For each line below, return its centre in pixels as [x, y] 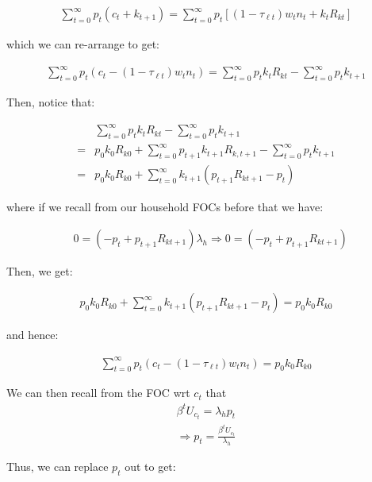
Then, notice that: [51, 101]
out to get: [150, 467]
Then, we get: [40, 270]
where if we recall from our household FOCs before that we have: [165, 207]
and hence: [33, 335]
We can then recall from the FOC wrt [98, 393]
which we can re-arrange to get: [83, 44]
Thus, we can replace [58, 467]
